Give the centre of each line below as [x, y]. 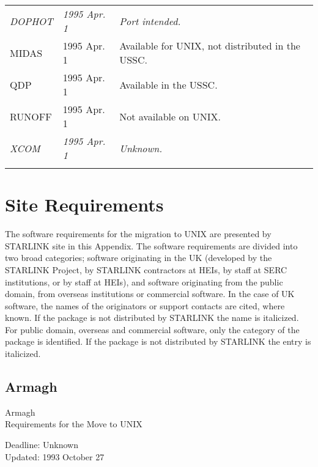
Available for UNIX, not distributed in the [210, 46]
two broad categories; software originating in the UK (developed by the [139, 258]
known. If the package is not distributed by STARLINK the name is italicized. [152, 318]
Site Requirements [84, 204]
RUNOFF [31, 116]
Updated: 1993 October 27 [55, 456]
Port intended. [150, 21]
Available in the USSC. [168, 84]
